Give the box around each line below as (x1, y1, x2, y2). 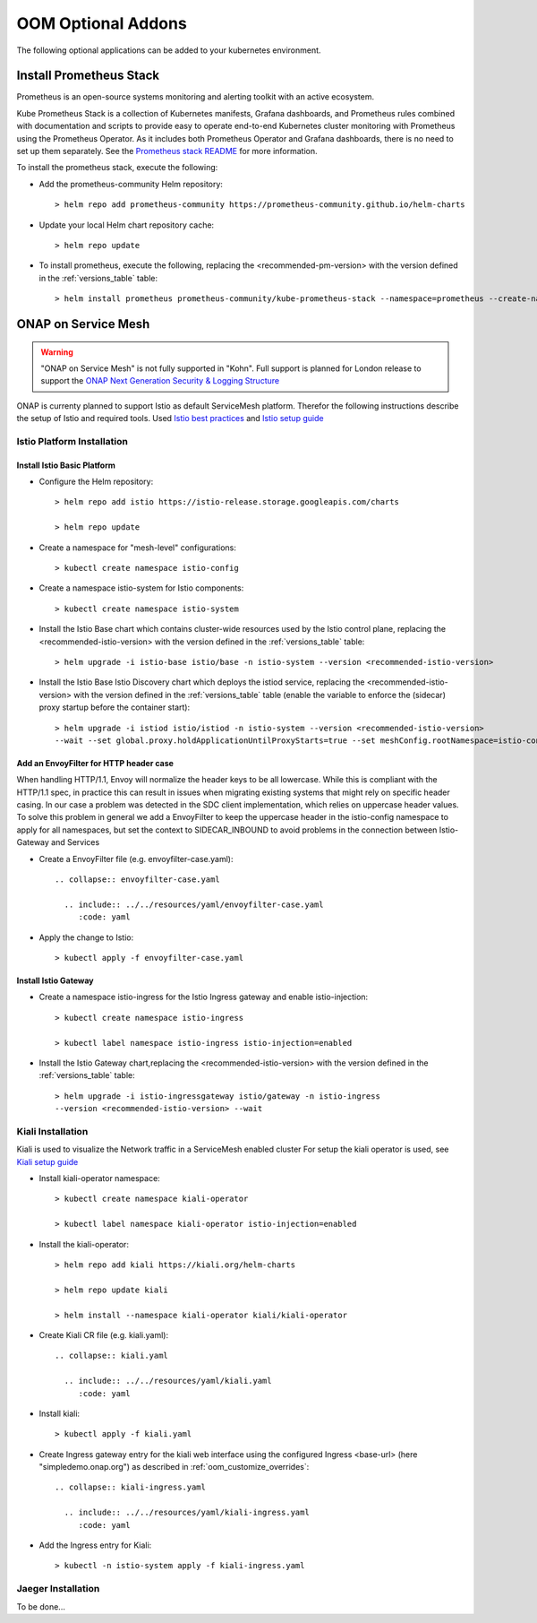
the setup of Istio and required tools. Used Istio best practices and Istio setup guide (16, 413, 324, 424)
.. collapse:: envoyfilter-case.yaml (55, 875, 221, 885)
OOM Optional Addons (16, 13, 187, 33)
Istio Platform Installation (16, 435, 129, 447)
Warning (40, 346, 73, 358)
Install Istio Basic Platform (16, 460, 115, 470)
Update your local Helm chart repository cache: (38, 220, 215, 230)
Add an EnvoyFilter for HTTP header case (16, 757, 175, 768)
